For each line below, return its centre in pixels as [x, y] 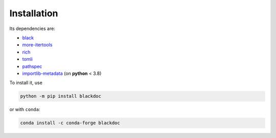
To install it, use [26, 83]
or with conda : [25, 109]
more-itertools [37, 45]
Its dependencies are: [32, 29]
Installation [34, 13]
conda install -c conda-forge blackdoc [70, 123]
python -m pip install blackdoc [61, 96]
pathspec [32, 66]
